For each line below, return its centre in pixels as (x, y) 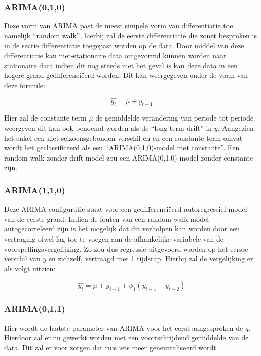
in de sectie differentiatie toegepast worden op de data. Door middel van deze (124, 45)
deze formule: (25, 85)
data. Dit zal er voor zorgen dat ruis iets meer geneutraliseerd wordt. (111, 347)
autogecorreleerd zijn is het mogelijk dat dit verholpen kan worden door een (122, 229)
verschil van (22, 259)
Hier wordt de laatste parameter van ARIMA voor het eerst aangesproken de (124, 327)
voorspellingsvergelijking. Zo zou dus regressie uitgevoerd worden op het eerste (126, 248)
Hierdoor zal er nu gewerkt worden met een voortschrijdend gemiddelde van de (126, 338)
